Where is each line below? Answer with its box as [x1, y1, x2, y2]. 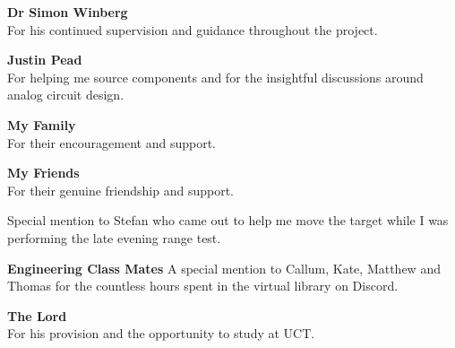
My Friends [7, 163, 80, 182]
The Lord [7, 306, 67, 325]
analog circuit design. [7, 85, 124, 104]
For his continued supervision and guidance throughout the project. [7, 20, 378, 39]
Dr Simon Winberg [7, 3, 128, 21]
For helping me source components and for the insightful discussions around [7, 67, 424, 86]
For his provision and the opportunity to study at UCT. [7, 324, 315, 343]
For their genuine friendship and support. [7, 180, 234, 199]
